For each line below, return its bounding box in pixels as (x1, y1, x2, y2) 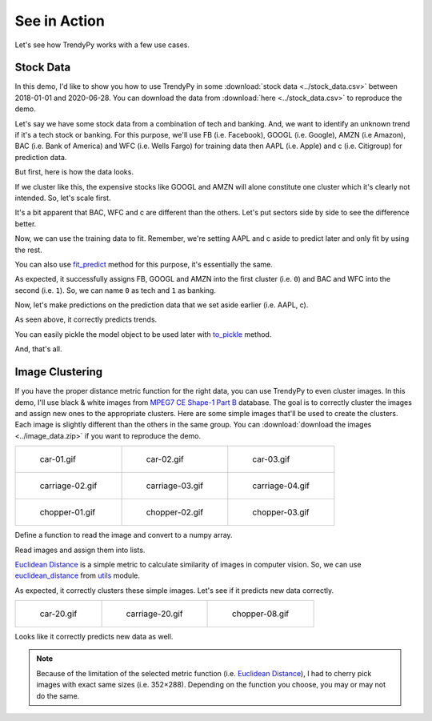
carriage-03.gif (146, 480, 204, 491)
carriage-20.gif (126, 608, 183, 619)
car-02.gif (146, 454, 184, 465)
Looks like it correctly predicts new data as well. (14, 632, 174, 642)
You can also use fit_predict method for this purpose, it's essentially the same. (14, 259, 274, 269)
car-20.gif (39, 608, 78, 619)
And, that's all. (14, 344, 62, 354)
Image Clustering (14, 365, 103, 379)
